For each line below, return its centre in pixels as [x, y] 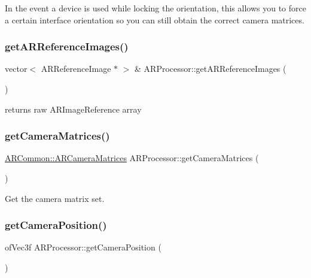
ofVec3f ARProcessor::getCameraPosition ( [83, 247]
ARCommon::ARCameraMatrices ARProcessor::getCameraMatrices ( [132, 158]
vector [16, 69]
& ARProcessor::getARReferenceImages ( [211, 69]
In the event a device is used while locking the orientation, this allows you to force [155, 8]
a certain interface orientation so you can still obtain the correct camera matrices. [155, 19]
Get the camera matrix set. [55, 198]
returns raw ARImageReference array [73, 109]
